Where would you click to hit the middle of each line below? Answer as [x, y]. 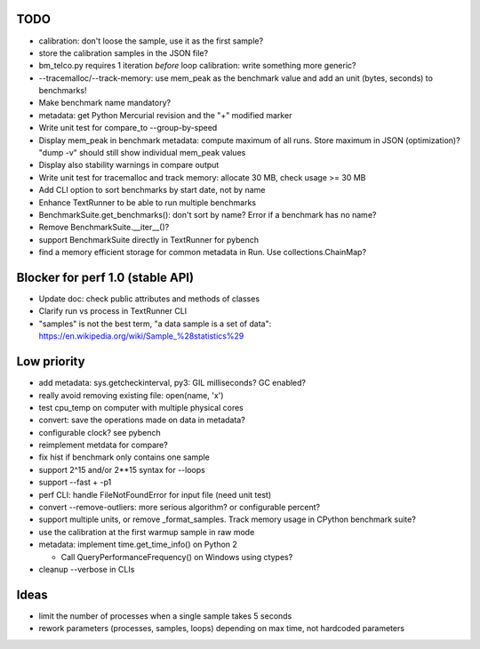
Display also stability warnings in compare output [129, 165]
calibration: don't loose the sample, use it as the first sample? [151, 41]
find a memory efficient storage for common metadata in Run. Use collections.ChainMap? [203, 252]
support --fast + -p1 [75, 482]
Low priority [51, 361]
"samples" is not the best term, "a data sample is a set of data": [155, 324]
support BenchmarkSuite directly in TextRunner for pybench [149, 239]
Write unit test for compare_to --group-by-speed [128, 128]
